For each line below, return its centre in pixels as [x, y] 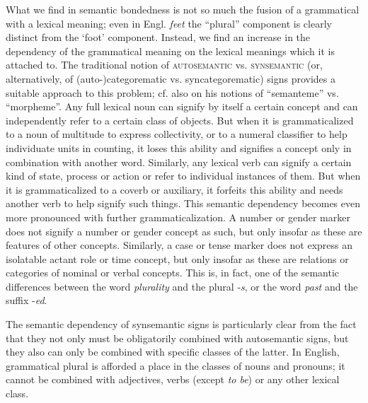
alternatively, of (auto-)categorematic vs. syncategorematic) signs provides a [171, 78]
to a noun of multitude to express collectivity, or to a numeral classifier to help [177, 134]
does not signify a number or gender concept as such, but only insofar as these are [184, 231]
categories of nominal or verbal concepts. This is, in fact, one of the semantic [173, 273]
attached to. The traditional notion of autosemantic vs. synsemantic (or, [164, 65]
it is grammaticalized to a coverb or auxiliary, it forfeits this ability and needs [174, 189]
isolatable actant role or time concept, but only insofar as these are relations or [177, 258]
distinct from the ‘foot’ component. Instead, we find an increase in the [158, 37]
